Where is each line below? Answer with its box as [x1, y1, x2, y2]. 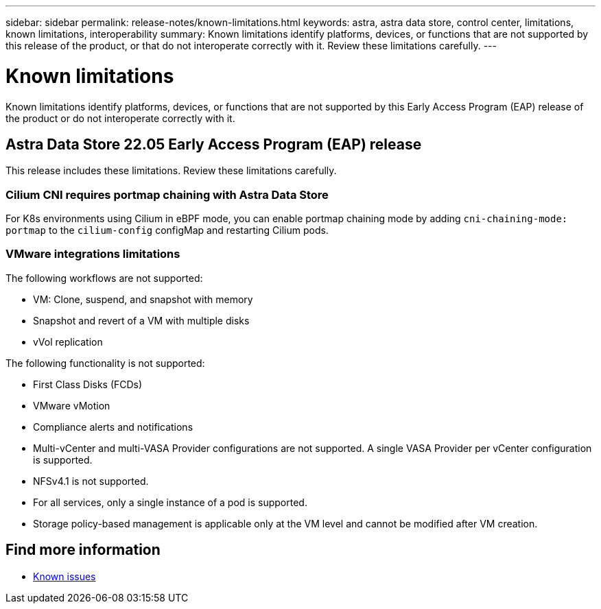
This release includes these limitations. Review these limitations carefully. [5, 165, 337, 177]
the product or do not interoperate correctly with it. [5, 112, 235, 124]
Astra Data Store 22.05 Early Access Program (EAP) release [5, 135, 422, 153]
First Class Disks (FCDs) [33, 378, 143, 390]
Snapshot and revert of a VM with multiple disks [33, 314, 250, 326]
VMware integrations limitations [5, 247, 180, 261]
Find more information [5, 541, 161, 559]
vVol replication [33, 335, 103, 348]
